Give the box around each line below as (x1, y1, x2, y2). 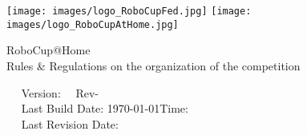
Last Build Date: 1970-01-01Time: (21, 100, 188, 117)
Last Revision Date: (21, 115, 119, 132)
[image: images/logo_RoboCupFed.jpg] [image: (6, 6, 252, 17)
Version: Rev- (21, 84, 99, 101)
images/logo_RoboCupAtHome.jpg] (6, 18, 179, 30)
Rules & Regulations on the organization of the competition (6, 57, 301, 73)
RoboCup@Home (6, 42, 91, 58)
